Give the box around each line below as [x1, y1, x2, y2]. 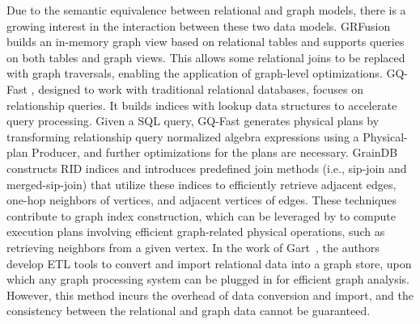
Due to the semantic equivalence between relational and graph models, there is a [6, 2, 406, 18]
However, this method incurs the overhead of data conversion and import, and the [6, 286, 414, 303]
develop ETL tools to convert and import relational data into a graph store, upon [6, 255, 412, 271]
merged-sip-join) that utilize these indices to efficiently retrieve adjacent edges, [6, 175, 397, 192]
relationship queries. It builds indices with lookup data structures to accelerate [6, 96, 397, 113]
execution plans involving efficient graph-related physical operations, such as [6, 223, 385, 240]
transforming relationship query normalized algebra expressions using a [6, 128, 359, 145]
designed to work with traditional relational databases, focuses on [38, 80, 364, 97]
